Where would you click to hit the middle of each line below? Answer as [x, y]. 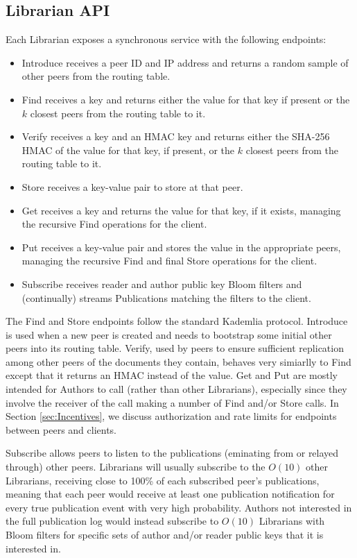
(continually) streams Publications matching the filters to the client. [166, 297]
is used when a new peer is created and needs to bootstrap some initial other [169, 334]
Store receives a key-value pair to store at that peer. [132, 186]
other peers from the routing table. [96, 76]
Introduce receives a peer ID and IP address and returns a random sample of [185, 62]
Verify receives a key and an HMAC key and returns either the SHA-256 [176, 136]
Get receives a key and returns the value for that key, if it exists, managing [181, 210]
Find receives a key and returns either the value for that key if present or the [186, 99]
